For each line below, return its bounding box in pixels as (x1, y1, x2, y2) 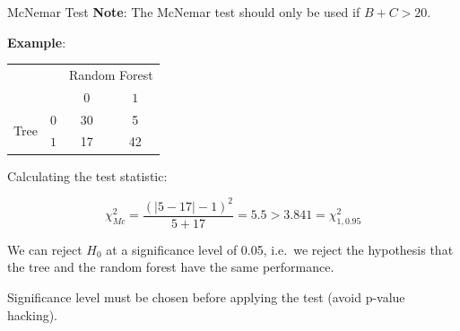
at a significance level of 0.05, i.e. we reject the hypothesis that (106, 240, 454, 258)
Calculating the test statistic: (7, 166, 168, 185)
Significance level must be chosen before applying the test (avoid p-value (7, 287, 405, 306)
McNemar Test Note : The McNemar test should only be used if (7, 3, 360, 21)
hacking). (7, 305, 58, 324)
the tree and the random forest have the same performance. (7, 257, 334, 276)
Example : (7, 32, 66, 51)
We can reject (7, 240, 82, 258)
